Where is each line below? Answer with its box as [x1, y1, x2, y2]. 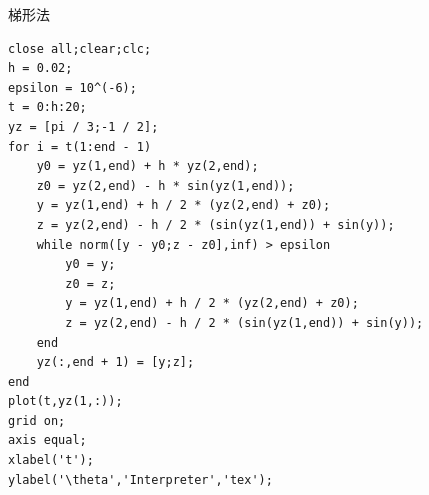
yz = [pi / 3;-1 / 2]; [8, 119, 159, 134]
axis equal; [8, 433, 87, 448]
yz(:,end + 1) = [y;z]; [36, 355, 195, 370]
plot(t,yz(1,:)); [8, 394, 123, 409]
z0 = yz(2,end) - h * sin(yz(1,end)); [36, 178, 295, 193]
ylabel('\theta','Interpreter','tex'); [8, 472, 273, 487]
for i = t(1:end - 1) [8, 139, 152, 154]
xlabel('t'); [8, 453, 94, 468]
